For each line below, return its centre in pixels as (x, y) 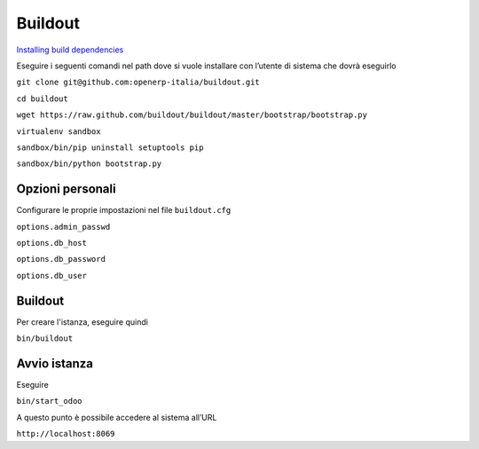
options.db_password (61, 259)
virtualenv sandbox (59, 131)
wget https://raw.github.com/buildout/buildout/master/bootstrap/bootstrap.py (192, 115)
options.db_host (52, 243)
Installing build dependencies (70, 50)
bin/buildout (45, 339)
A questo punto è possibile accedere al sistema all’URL (117, 417)
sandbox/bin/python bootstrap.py (89, 164)
